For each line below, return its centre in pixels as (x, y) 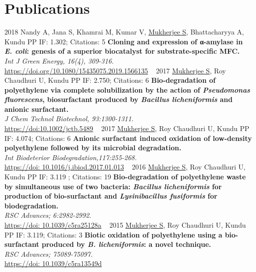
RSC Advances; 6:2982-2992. (48, 215)
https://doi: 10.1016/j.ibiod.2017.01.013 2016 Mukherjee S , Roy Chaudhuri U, (125, 167)
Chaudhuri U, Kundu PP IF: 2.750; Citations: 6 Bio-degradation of (110, 80)
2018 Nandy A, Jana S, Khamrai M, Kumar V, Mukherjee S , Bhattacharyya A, (124, 32)
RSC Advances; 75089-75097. (49, 254)
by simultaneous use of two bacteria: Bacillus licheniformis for (113, 186)
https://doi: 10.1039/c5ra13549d (53, 263)
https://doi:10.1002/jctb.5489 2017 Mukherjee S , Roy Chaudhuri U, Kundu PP (127, 128)
